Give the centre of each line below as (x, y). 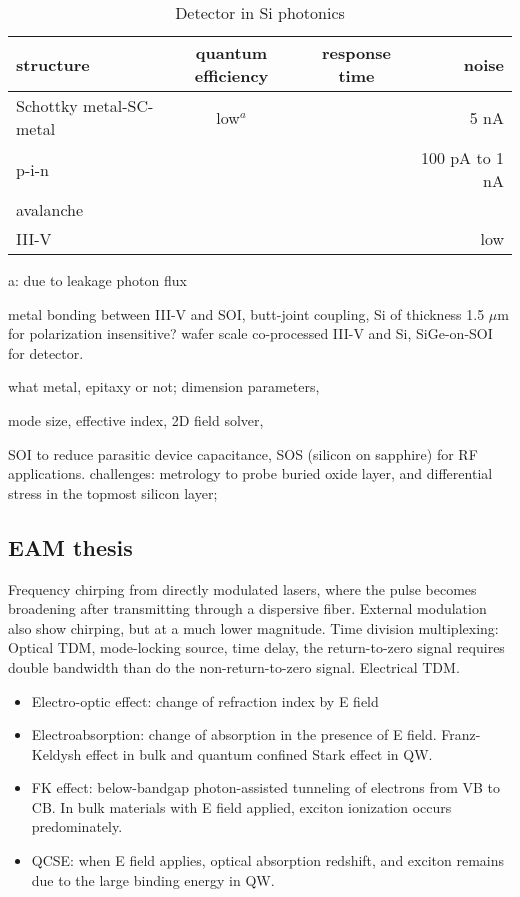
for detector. (46, 352)
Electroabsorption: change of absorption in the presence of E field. (234, 734)
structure (53, 64)
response (356, 52)
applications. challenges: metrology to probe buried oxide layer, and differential (250, 473)
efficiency (231, 75)
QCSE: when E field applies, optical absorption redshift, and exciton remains (268, 860)
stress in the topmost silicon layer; (113, 492)
